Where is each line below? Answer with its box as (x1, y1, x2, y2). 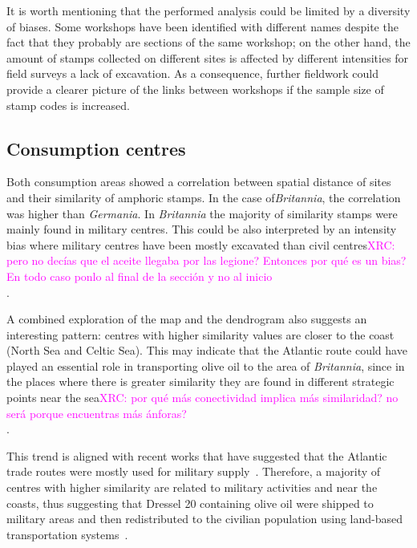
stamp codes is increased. (6, 96, 130, 113)
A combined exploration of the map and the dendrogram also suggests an (6, 311, 367, 327)
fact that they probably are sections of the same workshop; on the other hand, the (6, 34, 411, 51)
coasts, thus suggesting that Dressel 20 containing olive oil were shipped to (6, 494, 374, 511)
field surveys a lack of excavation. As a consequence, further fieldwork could (6, 65, 379, 82)
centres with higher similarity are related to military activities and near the (6, 479, 378, 496)
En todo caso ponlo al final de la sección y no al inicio (6, 267, 273, 284)
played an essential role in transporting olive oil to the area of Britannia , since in (6, 357, 405, 374)
